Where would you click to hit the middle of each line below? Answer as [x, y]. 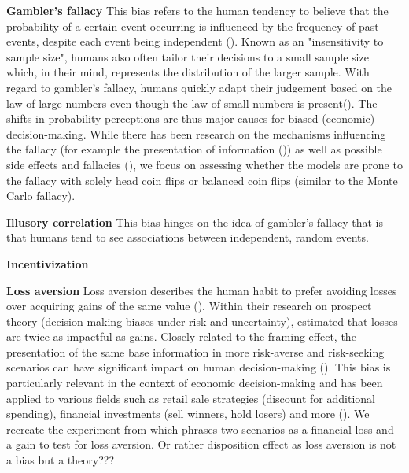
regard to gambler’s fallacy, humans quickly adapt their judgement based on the [199, 87]
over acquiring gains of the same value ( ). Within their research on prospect [189, 306]
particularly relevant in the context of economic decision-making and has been [195, 383]
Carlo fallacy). [41, 196]
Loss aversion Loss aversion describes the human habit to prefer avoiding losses [202, 290]
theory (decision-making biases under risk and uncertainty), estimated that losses [202, 321]
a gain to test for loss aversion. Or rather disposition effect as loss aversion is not [201, 444]
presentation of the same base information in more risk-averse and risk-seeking [195, 351]
